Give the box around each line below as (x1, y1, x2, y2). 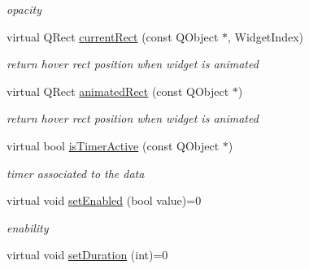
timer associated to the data (7, 164, 145, 181)
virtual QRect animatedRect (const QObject (7, 82, 229, 99)
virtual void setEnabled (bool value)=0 (7, 192, 202, 209)
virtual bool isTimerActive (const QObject (7, 137, 220, 154)
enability (7, 219, 49, 236)
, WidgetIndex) (228, 28, 303, 45)
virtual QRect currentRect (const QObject (7, 28, 219, 45)
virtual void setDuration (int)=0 (7, 246, 168, 263)
